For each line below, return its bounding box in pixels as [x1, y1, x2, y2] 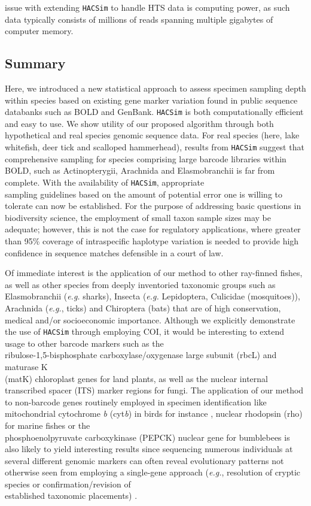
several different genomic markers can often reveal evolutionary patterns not [5, 454, 284, 466]
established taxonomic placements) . [5, 489, 138, 502]
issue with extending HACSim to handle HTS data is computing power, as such [5, 1, 290, 13]
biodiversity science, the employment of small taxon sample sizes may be [5, 211, 271, 223]
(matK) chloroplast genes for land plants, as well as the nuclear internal [5, 372, 268, 384]
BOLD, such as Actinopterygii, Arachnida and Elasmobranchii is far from [5, 164, 275, 177]
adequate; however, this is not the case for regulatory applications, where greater [5, 223, 301, 235]
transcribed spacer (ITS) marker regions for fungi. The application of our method [5, 384, 304, 396]
